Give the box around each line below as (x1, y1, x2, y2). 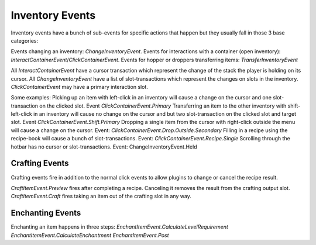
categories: (11, 37, 38, 44)
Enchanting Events (11, 208, 81, 218)
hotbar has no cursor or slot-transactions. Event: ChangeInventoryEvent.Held (11, 143, 197, 150)
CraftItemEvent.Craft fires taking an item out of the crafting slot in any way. (11, 193, 191, 200)
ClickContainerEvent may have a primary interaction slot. (11, 83, 149, 90)
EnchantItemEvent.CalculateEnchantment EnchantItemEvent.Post (11, 232, 169, 239)
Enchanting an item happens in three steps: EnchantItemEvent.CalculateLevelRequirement (11, 223, 228, 230)
